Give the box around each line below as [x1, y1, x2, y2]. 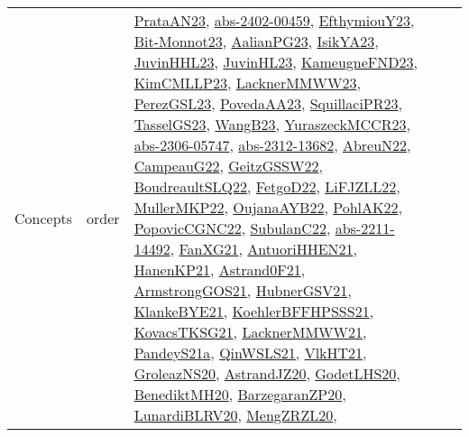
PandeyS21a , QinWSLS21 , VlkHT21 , [133, 342, 367, 363]
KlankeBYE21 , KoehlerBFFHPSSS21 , [133, 301, 374, 321]
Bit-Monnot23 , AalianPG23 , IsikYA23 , [133, 31, 379, 51]
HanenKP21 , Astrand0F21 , [133, 259, 306, 280]
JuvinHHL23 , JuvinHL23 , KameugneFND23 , [133, 51, 418, 72]
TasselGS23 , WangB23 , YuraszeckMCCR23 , [133, 114, 410, 135]
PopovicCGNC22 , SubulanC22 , [133, 218, 331, 238]
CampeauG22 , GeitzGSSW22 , [133, 155, 323, 176]
